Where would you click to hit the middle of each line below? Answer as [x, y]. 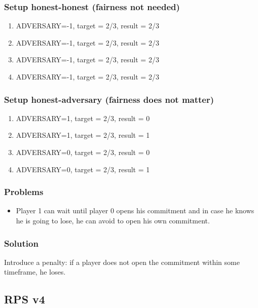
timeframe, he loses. [35, 272]
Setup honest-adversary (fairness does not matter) [109, 99]
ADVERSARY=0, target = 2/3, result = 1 [83, 169]
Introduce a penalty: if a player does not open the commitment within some [122, 262]
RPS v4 [25, 299]
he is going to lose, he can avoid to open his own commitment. [113, 220]
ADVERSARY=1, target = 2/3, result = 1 [83, 135]
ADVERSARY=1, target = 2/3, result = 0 [83, 118]
